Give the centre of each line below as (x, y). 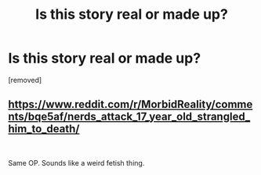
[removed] (25, 80)
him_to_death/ (44, 129)
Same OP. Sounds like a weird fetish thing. (76, 162)
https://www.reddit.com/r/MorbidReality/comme (130, 104)
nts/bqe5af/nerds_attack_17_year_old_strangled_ (129, 117)
